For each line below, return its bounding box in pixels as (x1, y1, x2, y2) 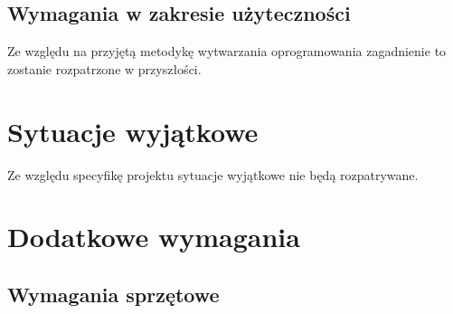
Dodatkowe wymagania (7, 218, 300, 255)
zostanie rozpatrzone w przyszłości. (7, 59, 202, 78)
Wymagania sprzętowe (7, 280, 220, 308)
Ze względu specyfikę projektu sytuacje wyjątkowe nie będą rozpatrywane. (7, 165, 419, 184)
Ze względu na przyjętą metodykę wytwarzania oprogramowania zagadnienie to (7, 42, 447, 61)
